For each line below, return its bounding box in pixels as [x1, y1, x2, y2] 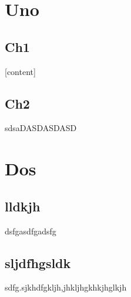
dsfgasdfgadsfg [5, 224, 56, 237]
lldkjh [5, 197, 41, 215]
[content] [5, 65, 36, 77]
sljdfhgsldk [5, 253, 71, 272]
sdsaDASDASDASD [5, 122, 77, 134]
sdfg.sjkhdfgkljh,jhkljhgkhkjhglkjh [5, 281, 127, 293]
